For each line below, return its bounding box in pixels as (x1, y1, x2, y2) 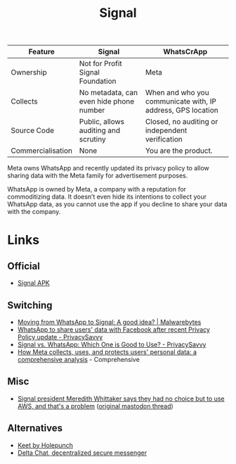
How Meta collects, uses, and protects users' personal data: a (17, 348, 197, 356)
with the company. (7, 208, 61, 216)
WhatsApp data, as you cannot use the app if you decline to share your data (7, 200, 228, 208)
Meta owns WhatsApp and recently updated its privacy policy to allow (7, 164, 209, 173)
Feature (28, 47, 55, 57)
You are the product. (145, 146, 213, 156)
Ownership (11, 68, 47, 77)
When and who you (145, 88, 209, 98)
